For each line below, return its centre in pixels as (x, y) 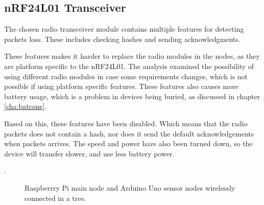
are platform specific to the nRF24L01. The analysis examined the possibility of (129, 66)
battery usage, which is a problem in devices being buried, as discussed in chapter (132, 96)
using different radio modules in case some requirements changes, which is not (126, 76)
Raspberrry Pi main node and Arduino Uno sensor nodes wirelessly (130, 187)
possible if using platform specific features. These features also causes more (121, 86)
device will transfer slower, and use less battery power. (89, 153)
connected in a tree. (55, 198)
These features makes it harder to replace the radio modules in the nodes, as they (132, 56)
